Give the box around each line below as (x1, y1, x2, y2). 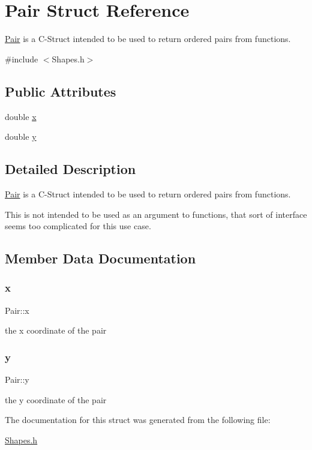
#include (5, 52, 38, 65)
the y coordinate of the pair (5, 393, 107, 406)
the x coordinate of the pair (5, 324, 107, 337)
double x (5, 110, 37, 122)
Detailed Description (5, 160, 136, 178)
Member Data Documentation (5, 249, 196, 268)
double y (5, 130, 37, 143)
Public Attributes (5, 82, 116, 100)
